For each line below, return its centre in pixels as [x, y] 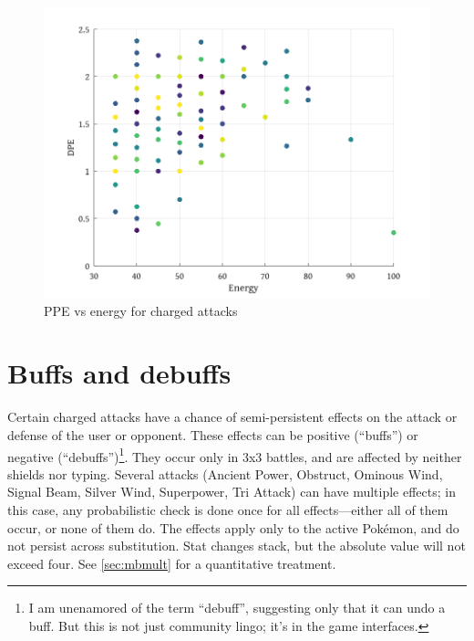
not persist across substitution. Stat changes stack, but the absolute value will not [237, 546]
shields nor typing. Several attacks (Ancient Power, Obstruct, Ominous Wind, [225, 473]
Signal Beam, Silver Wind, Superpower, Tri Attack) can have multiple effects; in [232, 492]
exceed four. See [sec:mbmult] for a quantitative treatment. [172, 563]
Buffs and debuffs [119, 373]
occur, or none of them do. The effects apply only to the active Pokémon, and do [233, 527]
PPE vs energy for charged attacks [141, 310]
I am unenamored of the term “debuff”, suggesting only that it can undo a [237, 608]
